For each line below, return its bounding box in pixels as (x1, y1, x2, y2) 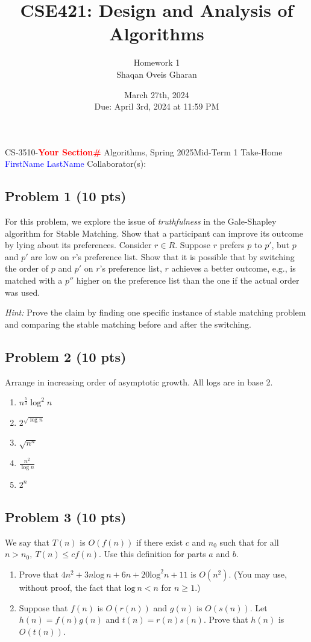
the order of (5, 262, 49, 275)
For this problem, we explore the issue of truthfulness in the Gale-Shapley (5, 215, 277, 228)
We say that (5, 535, 49, 548)
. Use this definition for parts (99, 547, 206, 560)
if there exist (136, 535, 183, 548)
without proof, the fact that (19, 581, 122, 593)
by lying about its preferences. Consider (5, 238, 152, 251)
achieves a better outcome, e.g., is (171, 262, 296, 275)
